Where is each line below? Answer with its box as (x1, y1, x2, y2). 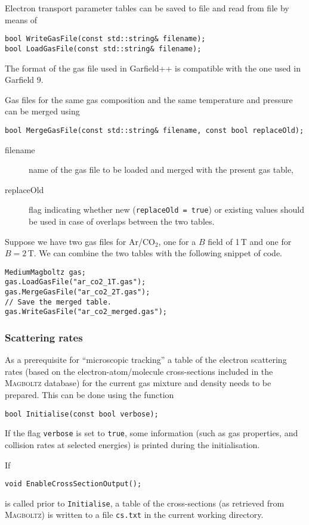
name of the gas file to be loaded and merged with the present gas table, (29, 163, 293, 176)
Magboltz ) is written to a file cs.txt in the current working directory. (5, 508, 264, 521)
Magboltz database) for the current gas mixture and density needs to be (5, 377, 271, 389)
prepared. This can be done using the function (5, 389, 174, 401)
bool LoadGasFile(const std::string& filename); (5, 44, 202, 53)
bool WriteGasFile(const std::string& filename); (5, 35, 206, 44)
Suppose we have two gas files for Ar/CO (5, 235, 155, 247)
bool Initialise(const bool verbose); (5, 409, 159, 418)
